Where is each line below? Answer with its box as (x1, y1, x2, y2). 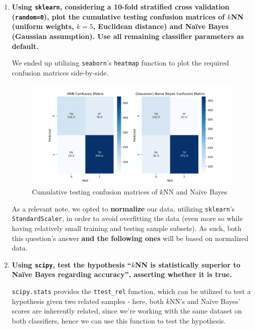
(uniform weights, (12, 21, 74, 31)
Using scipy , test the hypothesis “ (12, 259, 132, 269)
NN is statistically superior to (135, 259, 240, 269)
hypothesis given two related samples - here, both (12, 295, 164, 306)
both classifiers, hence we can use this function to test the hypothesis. (12, 315, 226, 325)
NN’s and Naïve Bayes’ (169, 295, 240, 306)
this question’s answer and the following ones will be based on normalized (12, 232, 248, 243)
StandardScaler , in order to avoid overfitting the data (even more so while (12, 213, 243, 223)
